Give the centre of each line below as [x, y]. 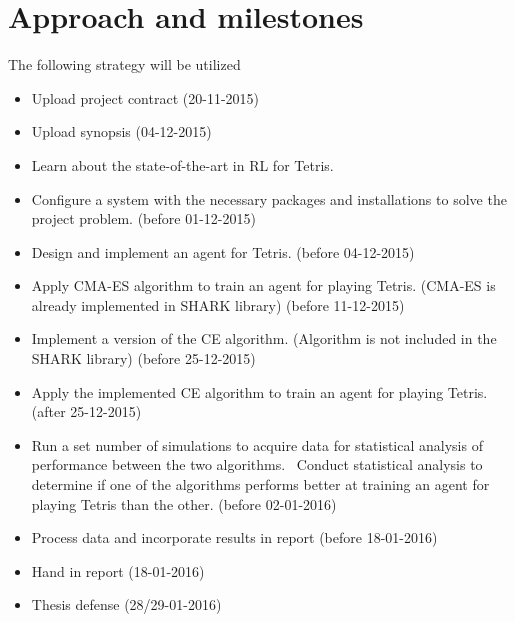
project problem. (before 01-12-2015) [143, 218]
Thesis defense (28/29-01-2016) [126, 604]
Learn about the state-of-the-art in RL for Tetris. [182, 164]
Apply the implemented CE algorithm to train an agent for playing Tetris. [259, 391]
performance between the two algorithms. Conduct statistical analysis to [257, 464]
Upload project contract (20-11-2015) [145, 97]
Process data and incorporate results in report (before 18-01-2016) [234, 537]
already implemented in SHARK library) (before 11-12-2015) [218, 304]
